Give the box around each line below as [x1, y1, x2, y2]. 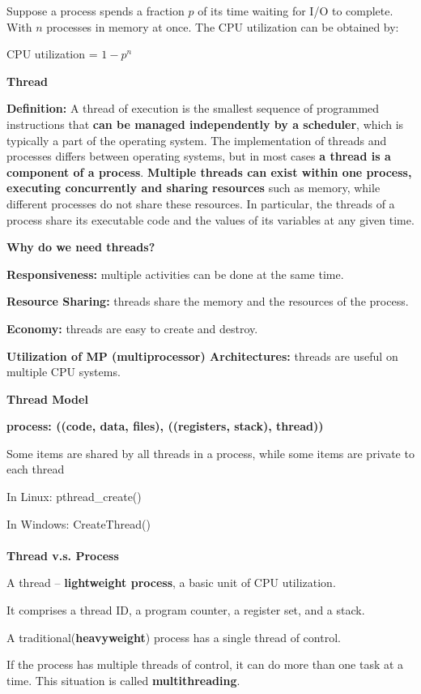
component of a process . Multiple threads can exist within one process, [6, 163, 412, 180]
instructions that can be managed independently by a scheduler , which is [6, 115, 404, 132]
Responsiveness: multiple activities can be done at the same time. [6, 265, 344, 282]
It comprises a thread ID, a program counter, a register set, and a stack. [6, 602, 365, 619]
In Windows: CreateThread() [6, 515, 151, 532]
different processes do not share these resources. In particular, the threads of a [6, 195, 395, 212]
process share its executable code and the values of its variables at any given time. [6, 211, 415, 228]
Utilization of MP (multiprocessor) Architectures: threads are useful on [6, 347, 398, 364]
